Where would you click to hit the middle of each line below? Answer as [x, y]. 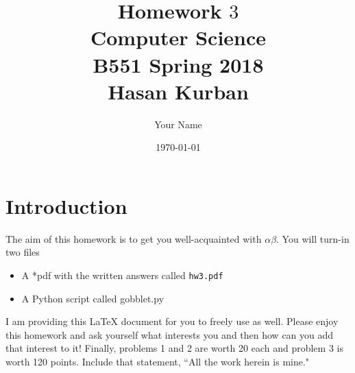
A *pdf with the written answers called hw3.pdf [122, 275]
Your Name [178, 124]
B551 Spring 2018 [178, 64]
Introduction [66, 205]
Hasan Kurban [178, 91]
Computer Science [178, 37]
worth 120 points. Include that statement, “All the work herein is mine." [158, 362]
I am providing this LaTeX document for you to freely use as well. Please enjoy [172, 321]
